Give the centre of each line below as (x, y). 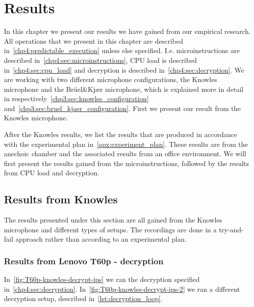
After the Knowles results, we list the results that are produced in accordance (121, 134)
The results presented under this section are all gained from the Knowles (113, 220)
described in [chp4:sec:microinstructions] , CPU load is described (101, 60)
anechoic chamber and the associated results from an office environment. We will (125, 153)
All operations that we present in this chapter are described (94, 41)
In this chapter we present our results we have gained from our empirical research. (127, 31)
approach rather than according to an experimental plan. (101, 239)
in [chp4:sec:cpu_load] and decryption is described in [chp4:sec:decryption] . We (124, 70)
